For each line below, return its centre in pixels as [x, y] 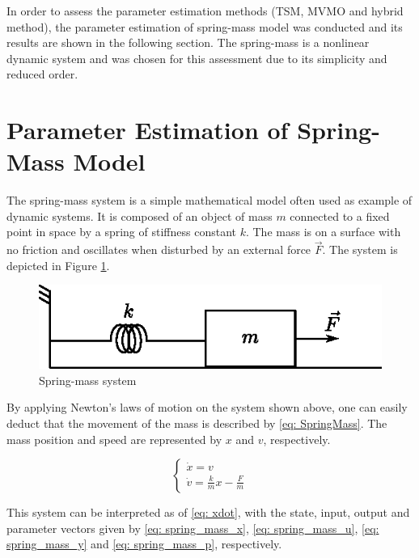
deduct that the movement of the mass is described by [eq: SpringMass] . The [197, 423]
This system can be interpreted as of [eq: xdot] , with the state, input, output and [208, 512]
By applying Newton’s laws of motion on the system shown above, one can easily [207, 407]
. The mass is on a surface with [323, 232]
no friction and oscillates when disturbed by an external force [159, 249]
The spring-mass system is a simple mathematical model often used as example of [209, 200]
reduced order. [42, 74]
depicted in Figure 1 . [58, 265]
